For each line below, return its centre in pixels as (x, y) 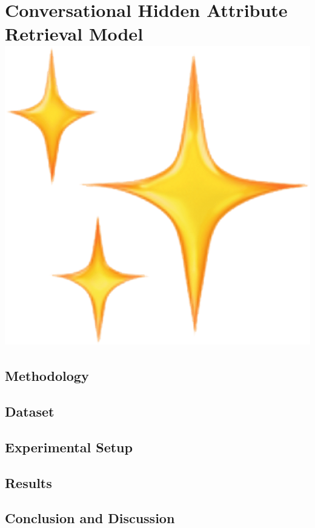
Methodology (47, 376)
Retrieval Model (74, 34)
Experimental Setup (69, 447)
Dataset (30, 411)
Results (28, 482)
